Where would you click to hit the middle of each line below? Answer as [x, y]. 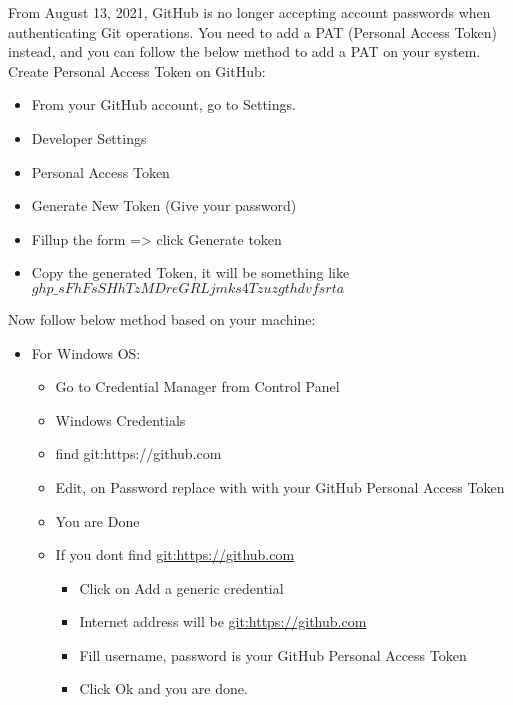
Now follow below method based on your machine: [162, 318]
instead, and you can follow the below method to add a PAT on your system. [244, 51]
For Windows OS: [86, 352]
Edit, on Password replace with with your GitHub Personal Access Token [280, 486]
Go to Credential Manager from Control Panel [197, 386]
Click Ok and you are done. [163, 688]
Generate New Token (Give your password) [164, 205]
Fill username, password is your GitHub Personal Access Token [273, 654]
